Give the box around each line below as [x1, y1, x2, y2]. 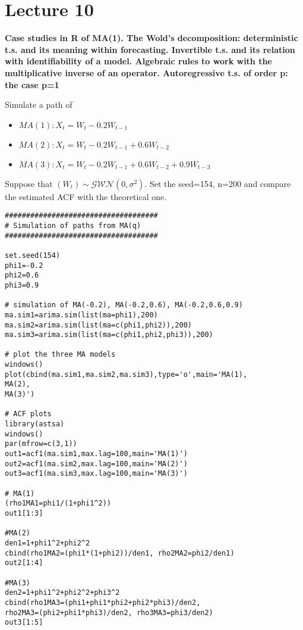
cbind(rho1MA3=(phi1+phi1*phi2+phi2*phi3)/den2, [5, 598, 201, 607]
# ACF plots [5, 410, 52, 419]
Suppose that [5, 177, 53, 189]
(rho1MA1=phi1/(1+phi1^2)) [5, 499, 111, 508]
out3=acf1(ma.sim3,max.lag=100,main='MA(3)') [5, 469, 188, 478]
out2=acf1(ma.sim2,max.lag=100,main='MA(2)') [5, 459, 188, 468]
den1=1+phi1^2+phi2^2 [5, 538, 90, 547]
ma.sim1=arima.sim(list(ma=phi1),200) [5, 310, 158, 319]
